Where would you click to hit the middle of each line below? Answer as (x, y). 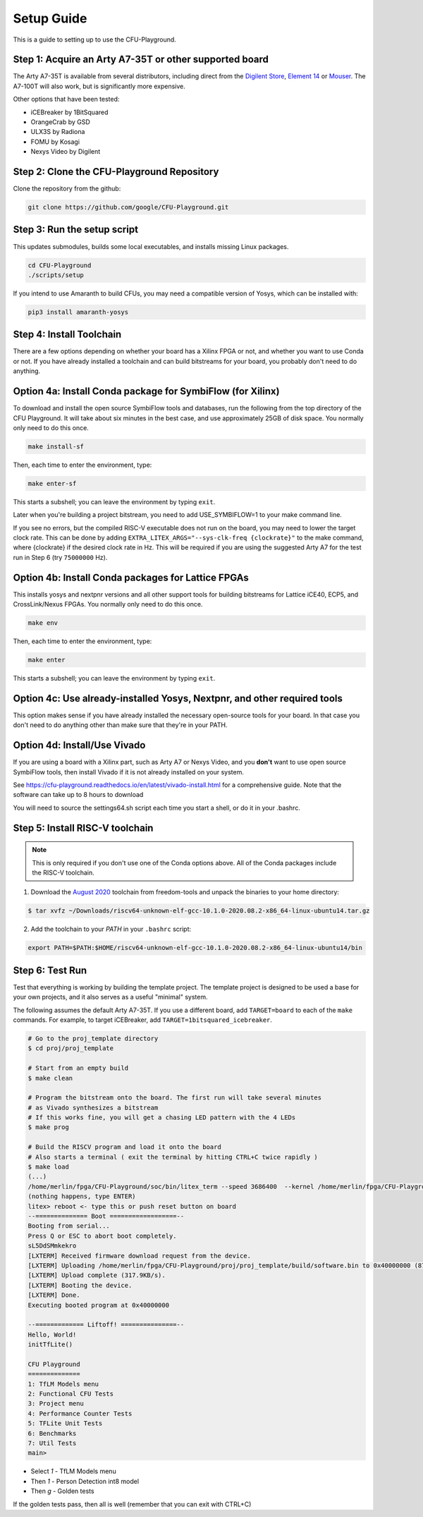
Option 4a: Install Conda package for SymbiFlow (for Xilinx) (146, 391)
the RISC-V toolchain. (63, 872)
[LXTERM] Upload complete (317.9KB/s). (97, 1275)
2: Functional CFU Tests (71, 1394)
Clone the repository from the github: (67, 189)
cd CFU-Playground (60, 265)
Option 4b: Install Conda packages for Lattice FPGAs (131, 577)
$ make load (49, 1167)
